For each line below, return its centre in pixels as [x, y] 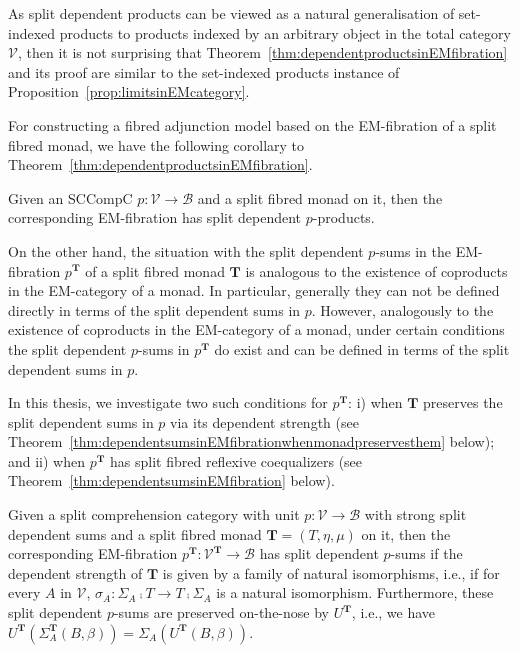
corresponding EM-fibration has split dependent [155, 217]
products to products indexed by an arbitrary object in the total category [285, 32]
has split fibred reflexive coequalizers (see [236, 460]
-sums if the [426, 553]
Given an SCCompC [70, 197]
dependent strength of [75, 572]
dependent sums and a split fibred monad [135, 533]
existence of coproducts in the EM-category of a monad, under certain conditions [256, 329]
